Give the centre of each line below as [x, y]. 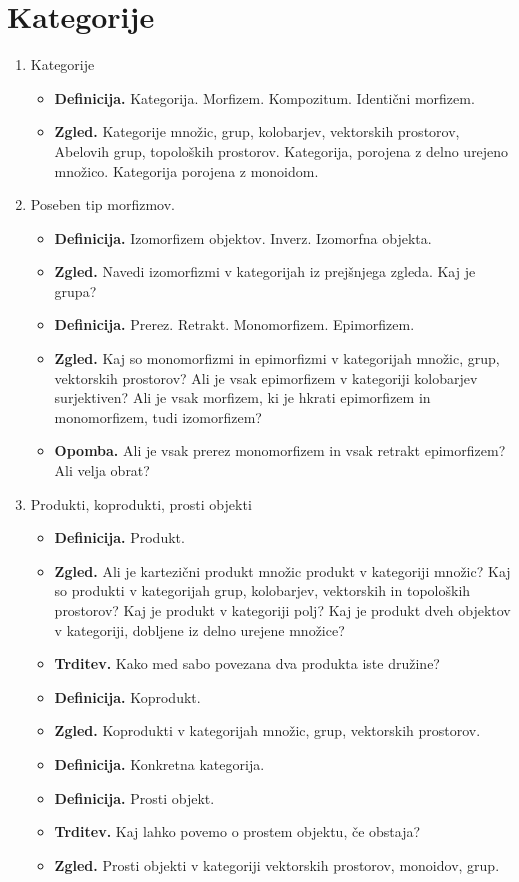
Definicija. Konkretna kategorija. [159, 763]
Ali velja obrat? [102, 470]
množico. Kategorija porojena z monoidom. [186, 170]
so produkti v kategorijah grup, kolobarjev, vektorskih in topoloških [262, 590]
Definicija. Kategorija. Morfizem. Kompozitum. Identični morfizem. [264, 97]
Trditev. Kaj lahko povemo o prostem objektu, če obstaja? [237, 831]
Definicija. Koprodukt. [127, 696]
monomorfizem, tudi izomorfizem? [158, 416]
